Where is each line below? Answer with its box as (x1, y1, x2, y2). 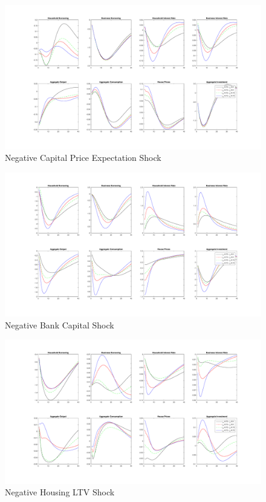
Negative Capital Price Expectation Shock (5, 151, 161, 164)
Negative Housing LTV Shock (5, 486, 115, 498)
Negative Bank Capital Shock (5, 318, 114, 331)
